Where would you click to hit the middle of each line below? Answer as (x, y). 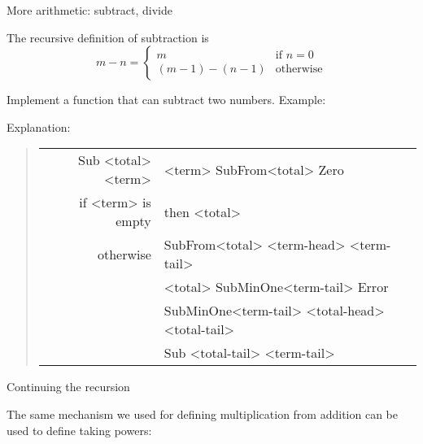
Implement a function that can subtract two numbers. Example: (166, 100)
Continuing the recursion (68, 387)
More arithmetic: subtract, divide (89, 10)
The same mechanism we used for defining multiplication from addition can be (202, 414)
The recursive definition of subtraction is (108, 37)
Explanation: (39, 126)
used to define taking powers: (79, 430)
